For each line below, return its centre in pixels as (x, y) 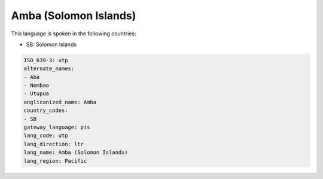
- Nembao (36, 86)
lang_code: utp (46, 136)
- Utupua (36, 94)
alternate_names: (49, 69)
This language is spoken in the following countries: (74, 34)
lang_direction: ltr (54, 144)
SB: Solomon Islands (51, 44)
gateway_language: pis (57, 128)
